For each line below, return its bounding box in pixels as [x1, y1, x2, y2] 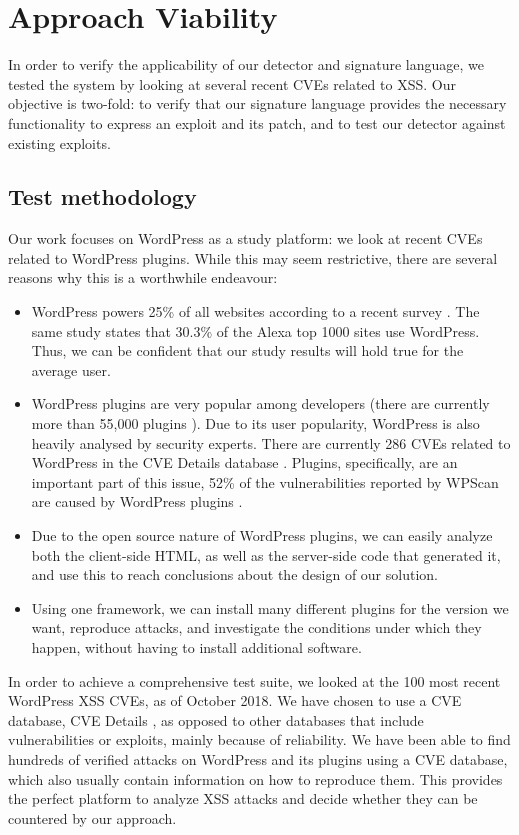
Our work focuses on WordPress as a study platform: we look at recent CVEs [8, 228, 483, 249]
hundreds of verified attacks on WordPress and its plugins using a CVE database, [8, 748, 508, 769]
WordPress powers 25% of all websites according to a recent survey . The [31, 301, 480, 322]
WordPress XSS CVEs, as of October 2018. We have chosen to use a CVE [8, 690, 462, 711]
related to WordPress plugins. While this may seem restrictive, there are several [8, 247, 498, 268]
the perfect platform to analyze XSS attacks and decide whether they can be [8, 788, 478, 809]
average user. [31, 359, 111, 380]
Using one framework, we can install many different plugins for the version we [31, 597, 509, 618]
